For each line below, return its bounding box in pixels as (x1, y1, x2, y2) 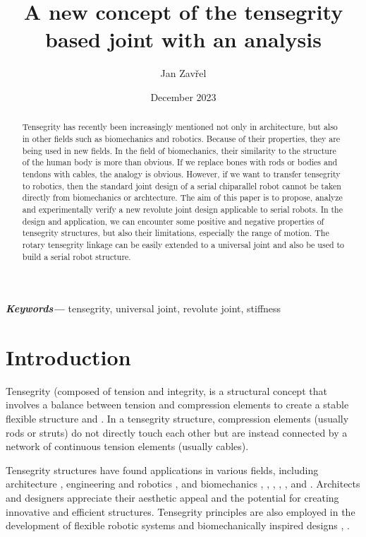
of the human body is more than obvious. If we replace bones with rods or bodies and (22, 156, 338, 168)
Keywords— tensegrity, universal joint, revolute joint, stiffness (6, 301, 281, 316)
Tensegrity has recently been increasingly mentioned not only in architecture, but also (22, 121, 338, 133)
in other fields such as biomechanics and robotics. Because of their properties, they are (22, 132, 341, 144)
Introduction (6, 342, 131, 371)
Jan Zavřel (160, 66, 207, 81)
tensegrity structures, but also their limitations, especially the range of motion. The (22, 227, 329, 239)
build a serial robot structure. (22, 250, 131, 262)
